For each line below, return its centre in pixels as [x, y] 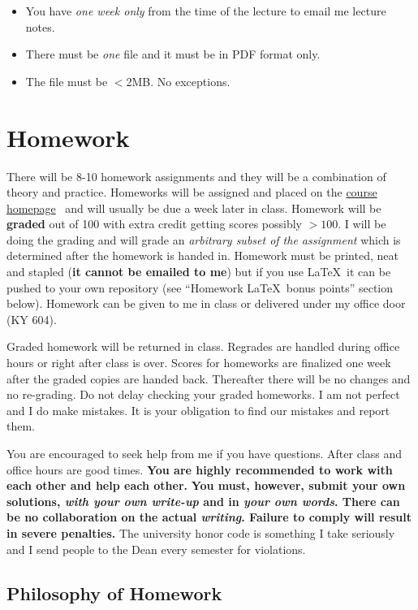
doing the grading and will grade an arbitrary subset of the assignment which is [204, 239]
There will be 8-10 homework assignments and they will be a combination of [196, 176]
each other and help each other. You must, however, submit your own [206, 485]
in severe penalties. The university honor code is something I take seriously [201, 532]
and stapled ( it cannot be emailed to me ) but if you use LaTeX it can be [199, 272]
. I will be [362, 224]
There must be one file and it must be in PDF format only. [173, 54]
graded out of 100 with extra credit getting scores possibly [154, 224]
